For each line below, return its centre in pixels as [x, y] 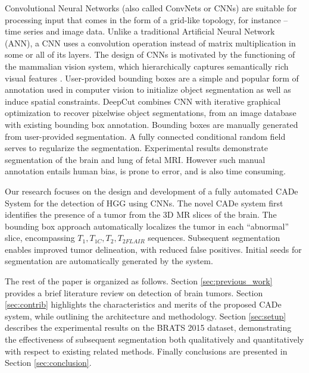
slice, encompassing [40, 238]
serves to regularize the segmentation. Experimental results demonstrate [136, 148]
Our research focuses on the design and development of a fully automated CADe [152, 191]
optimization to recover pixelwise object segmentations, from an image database [151, 113]
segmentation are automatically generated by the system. [109, 261]
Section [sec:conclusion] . [48, 363]
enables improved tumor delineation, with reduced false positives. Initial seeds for [153, 249]
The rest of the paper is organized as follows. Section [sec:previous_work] [139, 281]
